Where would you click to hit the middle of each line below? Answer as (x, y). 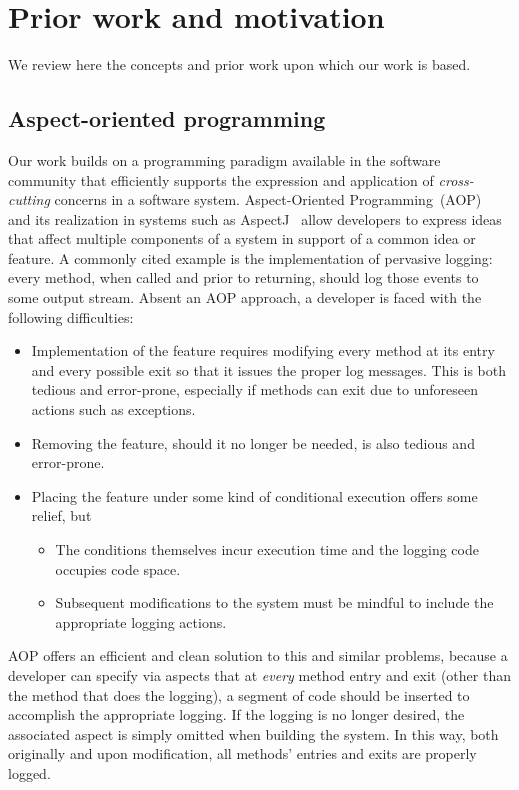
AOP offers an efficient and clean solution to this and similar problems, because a (258, 655)
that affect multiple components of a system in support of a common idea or (242, 238)
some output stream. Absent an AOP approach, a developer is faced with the (245, 297)
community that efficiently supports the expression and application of (221, 179)
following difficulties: (71, 316)
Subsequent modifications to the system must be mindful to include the (274, 602)
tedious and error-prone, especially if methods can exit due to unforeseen (254, 389)
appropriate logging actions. (141, 621)
